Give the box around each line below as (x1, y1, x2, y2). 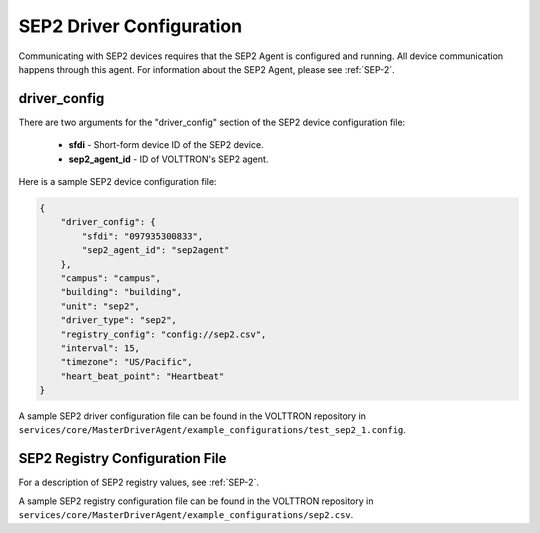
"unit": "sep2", (60, 300, 140, 312)
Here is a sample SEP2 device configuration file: (18, 176, 217, 188)
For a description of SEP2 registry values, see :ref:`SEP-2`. (18, 476, 260, 489)
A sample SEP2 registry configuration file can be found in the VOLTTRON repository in (18, 495, 374, 507)
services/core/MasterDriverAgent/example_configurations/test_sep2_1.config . (18, 424, 407, 436)
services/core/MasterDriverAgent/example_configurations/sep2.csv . (18, 509, 354, 521)
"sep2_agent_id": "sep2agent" (81, 245, 230, 256)
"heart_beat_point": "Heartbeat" (60, 370, 225, 382)
